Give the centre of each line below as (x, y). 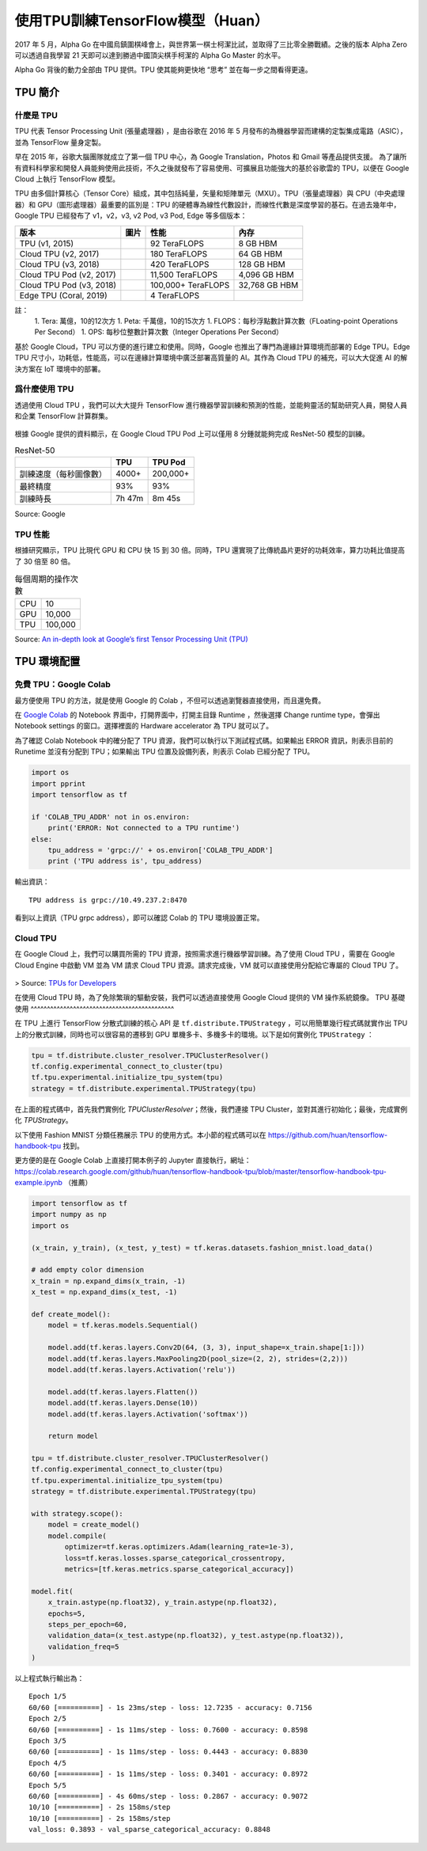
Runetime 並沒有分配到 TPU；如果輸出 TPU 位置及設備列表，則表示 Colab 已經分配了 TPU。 (164, 751)
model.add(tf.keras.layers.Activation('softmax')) (148, 1414)
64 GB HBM (261, 253)
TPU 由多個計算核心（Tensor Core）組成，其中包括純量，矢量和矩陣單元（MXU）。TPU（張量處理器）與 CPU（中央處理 (210, 193)
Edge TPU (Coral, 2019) (63, 295)
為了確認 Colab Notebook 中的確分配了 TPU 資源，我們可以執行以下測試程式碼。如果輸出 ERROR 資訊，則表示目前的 (204, 740)
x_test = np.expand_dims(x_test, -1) (104, 1292)
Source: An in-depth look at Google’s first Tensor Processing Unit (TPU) (131, 639)
